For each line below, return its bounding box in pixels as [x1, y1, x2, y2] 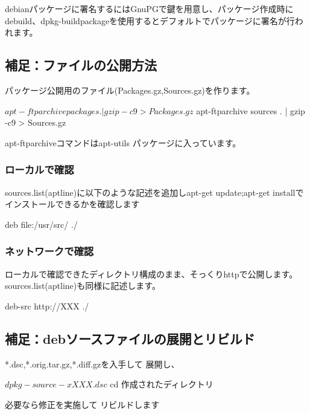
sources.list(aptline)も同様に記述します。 [5, 279, 160, 292]
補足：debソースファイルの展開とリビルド [5, 329, 255, 348]
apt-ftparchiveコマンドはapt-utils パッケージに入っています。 [5, 136, 241, 149]
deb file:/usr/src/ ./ [5, 218, 78, 230]
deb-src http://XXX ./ [5, 299, 89, 312]
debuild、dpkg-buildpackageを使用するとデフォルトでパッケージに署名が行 [5, 14, 295, 27]
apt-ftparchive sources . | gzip [196, 104, 305, 117]
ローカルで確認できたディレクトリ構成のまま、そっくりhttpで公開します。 [5, 267, 298, 280]
